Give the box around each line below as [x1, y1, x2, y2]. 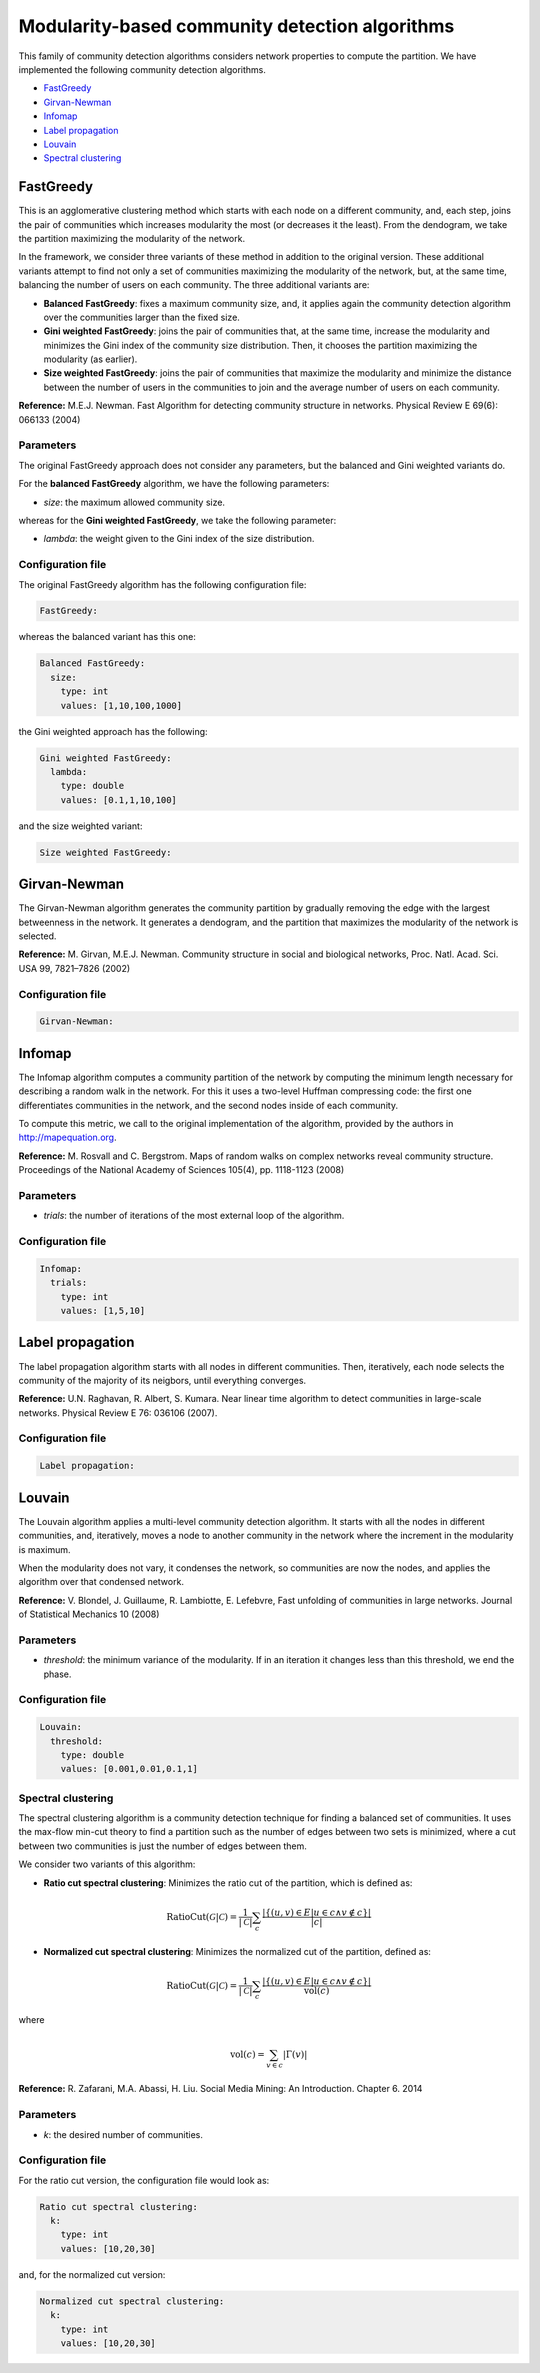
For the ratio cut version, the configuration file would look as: [18, 2174, 270, 2186]
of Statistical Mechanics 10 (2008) [18, 1608, 160, 1620]
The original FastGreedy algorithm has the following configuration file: [18, 578, 307, 590]
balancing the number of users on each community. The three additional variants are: [18, 279, 370, 291]
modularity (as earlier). [43, 353, 138, 365]
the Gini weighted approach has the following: [18, 725, 209, 737]
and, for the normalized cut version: [18, 2268, 166, 2280]
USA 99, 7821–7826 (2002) [18, 962, 131, 974]
